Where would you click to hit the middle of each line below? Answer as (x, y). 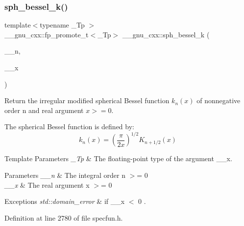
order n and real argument (44, 110)
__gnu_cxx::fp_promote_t (47, 34)
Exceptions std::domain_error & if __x (65, 201)
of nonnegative (219, 100)
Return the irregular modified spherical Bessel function (87, 100)
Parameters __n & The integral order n (65, 175)
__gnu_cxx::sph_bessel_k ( (166, 34)
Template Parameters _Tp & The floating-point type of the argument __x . (118, 158)
